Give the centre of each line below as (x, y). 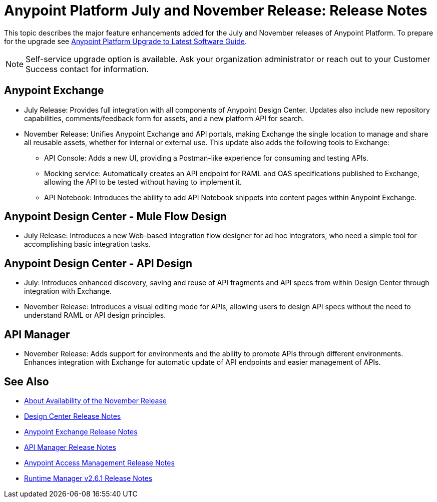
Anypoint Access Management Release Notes (99, 462)
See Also (27, 381)
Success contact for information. (87, 69)
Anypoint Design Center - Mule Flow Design (116, 217)
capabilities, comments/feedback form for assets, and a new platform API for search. (164, 118)
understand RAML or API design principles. (95, 315)
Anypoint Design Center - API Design (98, 263)
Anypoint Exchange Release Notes (81, 431)
